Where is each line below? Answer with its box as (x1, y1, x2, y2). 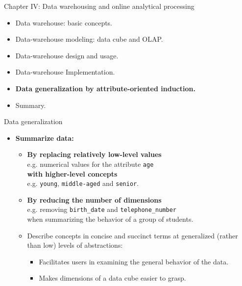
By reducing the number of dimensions (27, 194, 162, 205)
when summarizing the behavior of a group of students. (27, 214, 194, 224)
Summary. (15, 100, 46, 110)
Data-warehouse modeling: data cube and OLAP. (15, 34, 163, 44)
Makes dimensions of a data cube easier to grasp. (39, 273, 186, 283)
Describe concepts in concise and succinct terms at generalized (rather (27, 230, 238, 240)
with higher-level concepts (27, 168, 118, 179)
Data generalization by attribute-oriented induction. (15, 83, 195, 93)
